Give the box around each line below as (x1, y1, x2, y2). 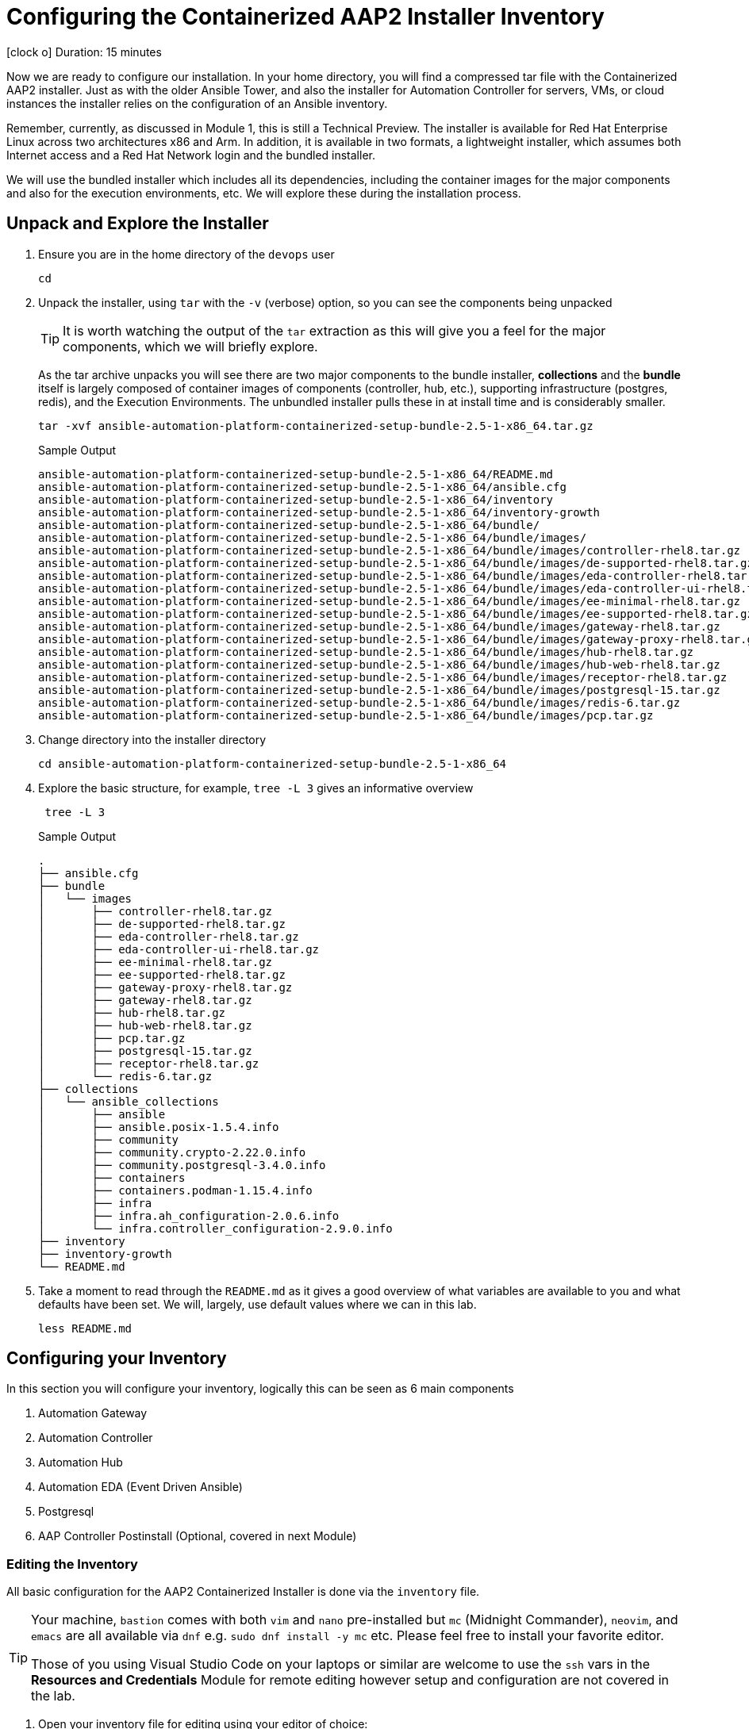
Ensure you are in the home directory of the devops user (38, 247, 335, 261)
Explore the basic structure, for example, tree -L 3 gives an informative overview (38, 780, 474, 795)
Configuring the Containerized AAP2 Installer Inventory (6, 3, 605, 30)
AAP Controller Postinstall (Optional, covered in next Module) (38, 1529, 357, 1543)
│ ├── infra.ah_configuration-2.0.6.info (38, 1209, 340, 1222)
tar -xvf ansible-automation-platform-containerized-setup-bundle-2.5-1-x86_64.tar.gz (38, 419, 593, 432)
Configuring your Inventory (6, 1348, 227, 1369)
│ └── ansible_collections (38, 1095, 219, 1108)
